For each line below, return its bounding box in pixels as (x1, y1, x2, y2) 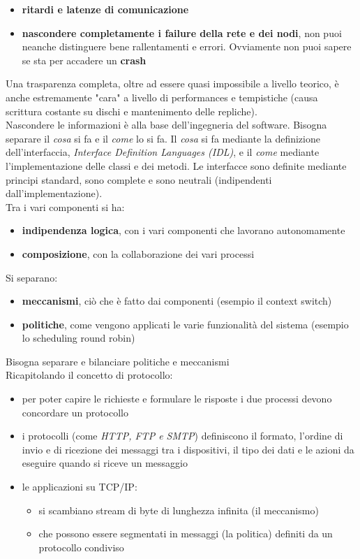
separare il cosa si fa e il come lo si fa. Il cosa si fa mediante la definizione (6, 131, 320, 145)
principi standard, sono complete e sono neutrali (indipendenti (6, 172, 272, 187)
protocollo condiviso (38, 539, 124, 554)
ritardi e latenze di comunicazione (22, 2, 189, 16)
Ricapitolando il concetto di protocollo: (6, 368, 173, 382)
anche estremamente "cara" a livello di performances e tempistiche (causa (6, 89, 318, 104)
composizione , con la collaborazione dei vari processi (22, 246, 255, 261)
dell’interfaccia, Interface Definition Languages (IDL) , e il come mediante (6, 145, 320, 159)
